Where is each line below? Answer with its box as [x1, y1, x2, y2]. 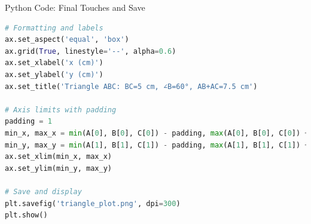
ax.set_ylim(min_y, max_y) [5, 164, 112, 173]
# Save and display [5, 187, 82, 196]
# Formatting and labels [5, 23, 103, 32]
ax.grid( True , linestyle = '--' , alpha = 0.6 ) [5, 47, 176, 56]
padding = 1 [5, 117, 52, 126]
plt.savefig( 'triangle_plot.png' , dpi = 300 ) [5, 199, 181, 208]
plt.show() [5, 211, 48, 220]
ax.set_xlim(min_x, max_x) [5, 152, 112, 161]
